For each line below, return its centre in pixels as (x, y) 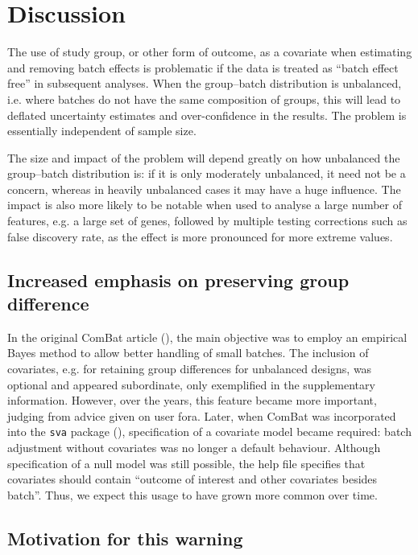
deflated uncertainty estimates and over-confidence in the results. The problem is (207, 115)
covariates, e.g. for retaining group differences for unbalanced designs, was (190, 369)
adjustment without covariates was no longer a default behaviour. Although (194, 448)
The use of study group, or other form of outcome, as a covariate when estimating (210, 52)
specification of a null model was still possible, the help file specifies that (186, 463)
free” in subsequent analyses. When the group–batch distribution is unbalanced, (205, 83)
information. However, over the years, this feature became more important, (192, 400)
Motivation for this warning (125, 538)
